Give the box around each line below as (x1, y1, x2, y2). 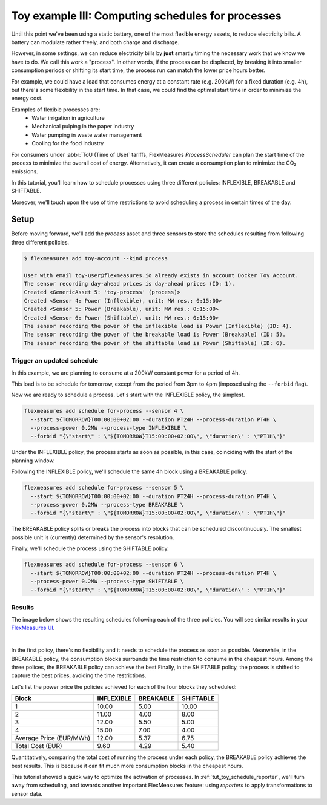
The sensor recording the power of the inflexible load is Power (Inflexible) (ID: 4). (24, 323, 292, 329)
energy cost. (11, 94, 43, 102)
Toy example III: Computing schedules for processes (11, 9, 282, 22)
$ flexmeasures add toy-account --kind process (24, 255, 168, 261)
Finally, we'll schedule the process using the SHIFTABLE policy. (11, 545, 169, 552)
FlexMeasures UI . (11, 624, 55, 632)
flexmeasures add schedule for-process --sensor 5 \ (24, 484, 184, 491)
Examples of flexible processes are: (11, 106, 101, 113)
